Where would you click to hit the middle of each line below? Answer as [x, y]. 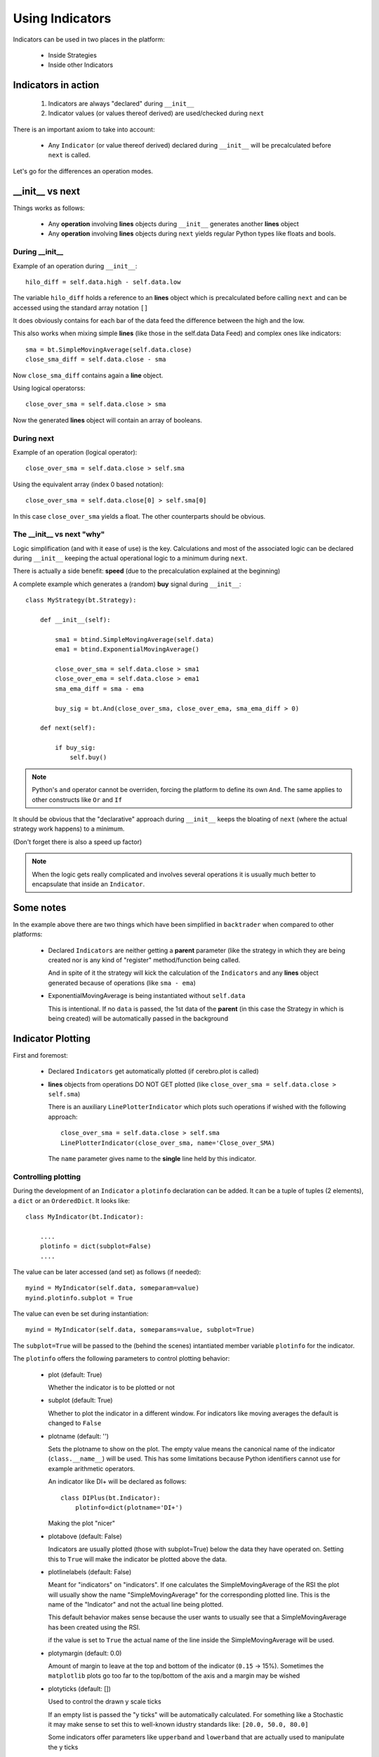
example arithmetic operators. [92, 1468]
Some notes [40, 908]
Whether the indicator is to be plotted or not [112, 1387]
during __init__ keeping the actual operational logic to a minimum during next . [130, 558]
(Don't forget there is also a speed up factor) [78, 842]
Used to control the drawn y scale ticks [105, 1701]
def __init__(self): [75, 620]
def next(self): [68, 728]
